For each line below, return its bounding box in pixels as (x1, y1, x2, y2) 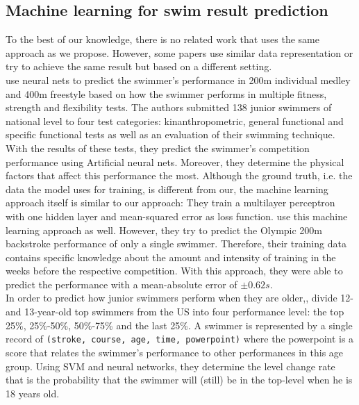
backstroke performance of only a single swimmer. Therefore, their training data (6, 236, 347, 251)
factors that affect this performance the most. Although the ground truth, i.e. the (6, 168, 353, 183)
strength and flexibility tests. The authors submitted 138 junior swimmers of (6, 100, 332, 115)
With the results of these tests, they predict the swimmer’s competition (6, 140, 310, 155)
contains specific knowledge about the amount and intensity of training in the (6, 249, 336, 264)
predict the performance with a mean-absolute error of (6, 276, 237, 291)
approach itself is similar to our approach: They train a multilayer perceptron (6, 195, 335, 210)
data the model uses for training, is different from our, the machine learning (6, 181, 328, 196)
